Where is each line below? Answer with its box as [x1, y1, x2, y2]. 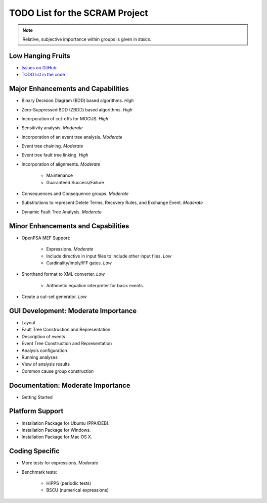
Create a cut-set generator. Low [21, 294, 87, 300]
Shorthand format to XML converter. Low [21, 271, 105, 277]
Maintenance [46, 172, 73, 178]
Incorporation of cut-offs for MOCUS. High [21, 115, 109, 121]
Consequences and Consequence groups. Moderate [21, 191, 129, 197]
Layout [21, 319, 36, 325]
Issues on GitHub [21, 64, 57, 70]
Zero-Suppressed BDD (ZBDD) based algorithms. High [21, 106, 133, 112]
